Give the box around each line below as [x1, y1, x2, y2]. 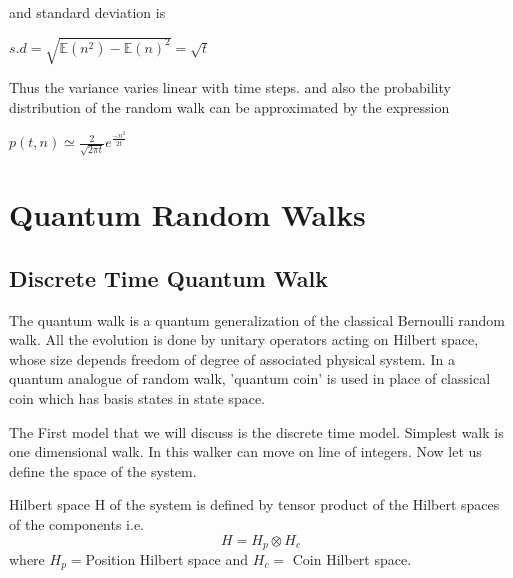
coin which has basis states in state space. [9, 388, 265, 409]
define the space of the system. [9, 460, 197, 481]
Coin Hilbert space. [292, 549, 412, 570]
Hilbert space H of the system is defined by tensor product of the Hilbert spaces [9, 494, 500, 515]
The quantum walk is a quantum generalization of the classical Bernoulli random [9, 309, 505, 330]
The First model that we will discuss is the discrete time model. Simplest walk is [9, 421, 504, 442]
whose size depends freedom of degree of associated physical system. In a [9, 348, 455, 369]
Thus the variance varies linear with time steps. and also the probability [9, 77, 451, 98]
